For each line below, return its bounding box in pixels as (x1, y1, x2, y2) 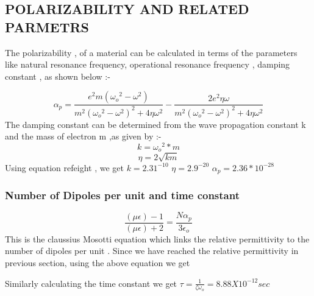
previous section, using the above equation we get (5, 256, 190, 269)
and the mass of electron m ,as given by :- (5, 130, 162, 143)
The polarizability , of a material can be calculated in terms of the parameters (5, 46, 298, 58)
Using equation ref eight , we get (5, 161, 124, 174)
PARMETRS (5, 17, 90, 36)
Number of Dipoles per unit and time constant (5, 188, 240, 202)
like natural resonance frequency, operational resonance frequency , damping (5, 58, 290, 71)
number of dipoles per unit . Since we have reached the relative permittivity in (5, 244, 299, 257)
